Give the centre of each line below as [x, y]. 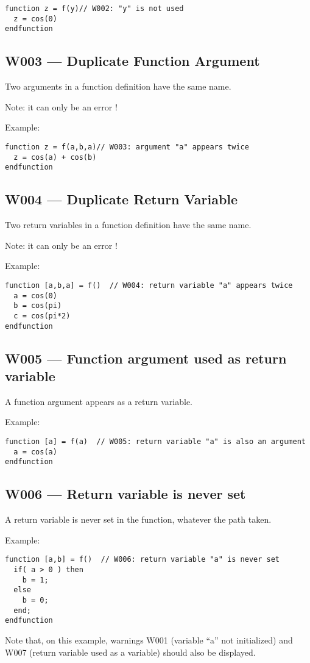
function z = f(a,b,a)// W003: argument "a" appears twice [127, 147]
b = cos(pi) [38, 306]
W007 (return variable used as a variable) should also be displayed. [130, 652]
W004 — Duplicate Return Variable [122, 199]
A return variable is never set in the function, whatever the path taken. [138, 519]
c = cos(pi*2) [42, 316]
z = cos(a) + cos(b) [55, 157]
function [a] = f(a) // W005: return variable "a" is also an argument [155, 441]
